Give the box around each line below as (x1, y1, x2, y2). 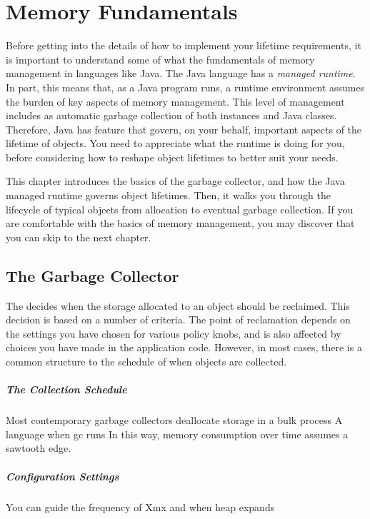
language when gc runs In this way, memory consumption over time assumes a (6, 426, 349, 441)
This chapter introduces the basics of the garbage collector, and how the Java (6, 173, 345, 188)
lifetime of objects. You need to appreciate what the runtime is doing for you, (6, 136, 345, 151)
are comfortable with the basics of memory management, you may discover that (6, 216, 355, 231)
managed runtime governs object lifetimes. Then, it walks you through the (6, 188, 331, 203)
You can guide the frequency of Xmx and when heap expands (6, 499, 275, 514)
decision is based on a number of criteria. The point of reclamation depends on (6, 312, 351, 327)
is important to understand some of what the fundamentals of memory (6, 51, 315, 66)
